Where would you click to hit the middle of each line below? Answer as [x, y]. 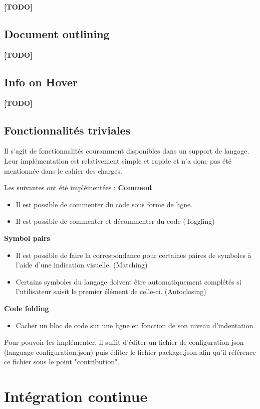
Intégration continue [76, 396]
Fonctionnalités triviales [67, 130]
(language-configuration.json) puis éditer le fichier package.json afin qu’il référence [130, 352]
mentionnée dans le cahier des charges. [63, 170]
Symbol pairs [27, 238]
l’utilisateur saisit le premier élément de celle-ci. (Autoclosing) [111, 291]
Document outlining [57, 33]
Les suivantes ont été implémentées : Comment [78, 187]
